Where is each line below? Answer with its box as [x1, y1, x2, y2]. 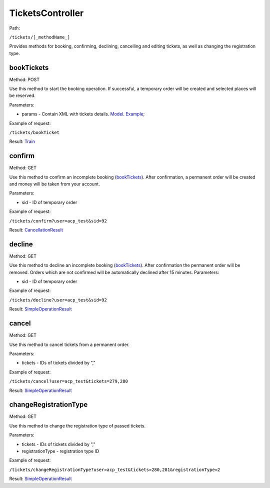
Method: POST [9, 76, 40, 82]
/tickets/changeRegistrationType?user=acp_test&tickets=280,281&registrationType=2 [9, 466, 220, 472]
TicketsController [9, 7, 84, 18]
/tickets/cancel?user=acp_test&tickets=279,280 [9, 378, 128, 384]
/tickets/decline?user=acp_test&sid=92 [9, 297, 107, 302]
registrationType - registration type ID [21, 448, 99, 454]
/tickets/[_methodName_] [9, 34, 70, 40]
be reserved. [9, 92, 36, 98]
